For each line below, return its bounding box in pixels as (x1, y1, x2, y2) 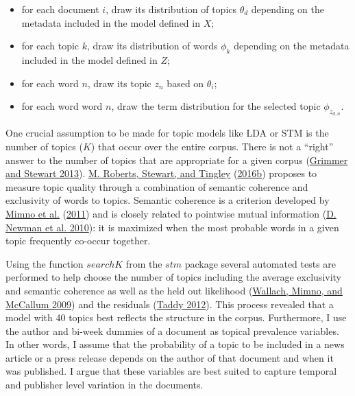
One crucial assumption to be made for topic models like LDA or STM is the (5, 126, 329, 140)
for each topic (21, 38, 79, 53)
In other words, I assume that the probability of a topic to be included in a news (5, 337, 345, 351)
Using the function (5, 256, 84, 270)
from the (125, 256, 162, 270)
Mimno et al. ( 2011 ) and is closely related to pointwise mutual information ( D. (5, 206, 336, 220)
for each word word (21, 99, 103, 113)
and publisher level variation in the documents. (5, 377, 204, 392)
